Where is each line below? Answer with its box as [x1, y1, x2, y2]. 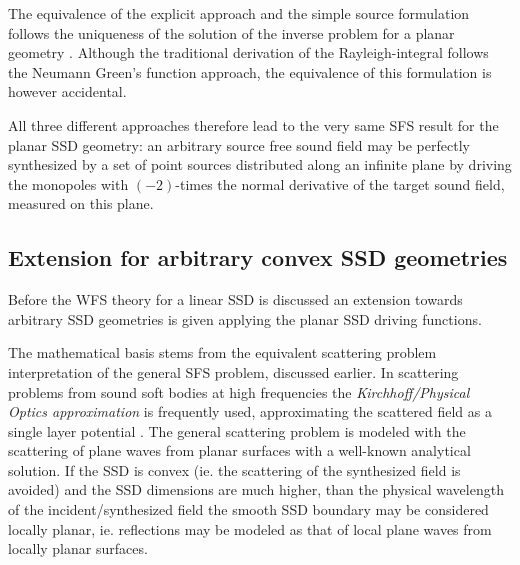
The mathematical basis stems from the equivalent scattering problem [8, 342, 437, 363]
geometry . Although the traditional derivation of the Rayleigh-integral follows [8, 42, 489, 63]
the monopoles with [8, 173, 129, 194]
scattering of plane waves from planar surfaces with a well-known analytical [8, 440, 471, 461]
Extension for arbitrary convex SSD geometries [8, 242, 508, 273]
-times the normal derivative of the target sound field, [175, 173, 505, 194]
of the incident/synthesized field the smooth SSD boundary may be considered [8, 499, 489, 520]
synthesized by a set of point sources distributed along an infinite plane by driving [8, 154, 512, 175]
